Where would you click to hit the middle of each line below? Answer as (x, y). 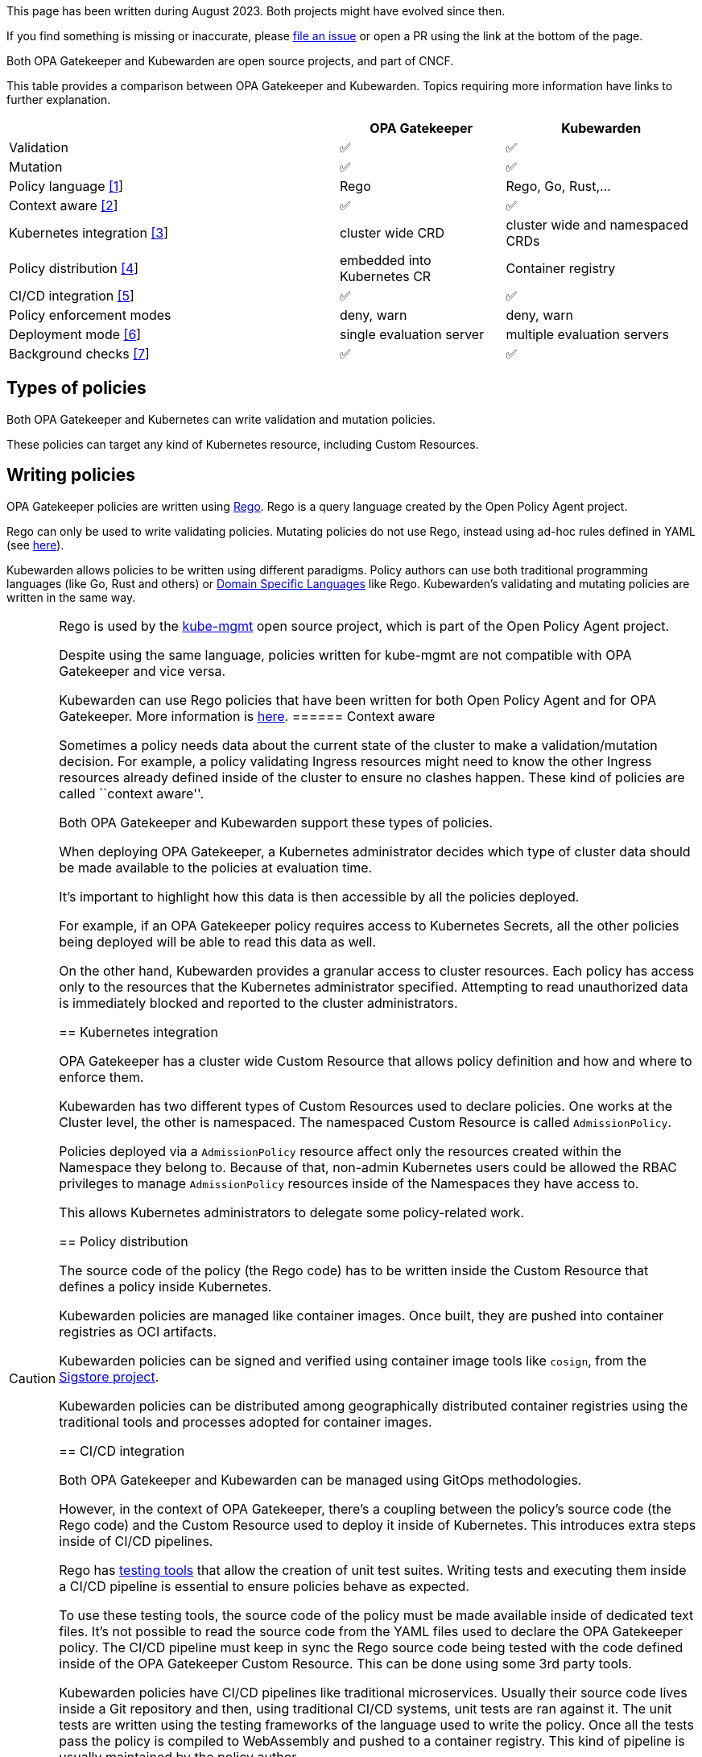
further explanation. (59, 99)
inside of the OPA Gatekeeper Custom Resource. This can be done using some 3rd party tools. (345, 1663)
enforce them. (101, 1077)
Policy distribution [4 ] (74, 268)
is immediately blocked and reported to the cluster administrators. (258, 1003)
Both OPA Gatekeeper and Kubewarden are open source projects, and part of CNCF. (230, 61)
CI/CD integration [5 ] (72, 296)
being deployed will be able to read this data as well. (217, 941)
